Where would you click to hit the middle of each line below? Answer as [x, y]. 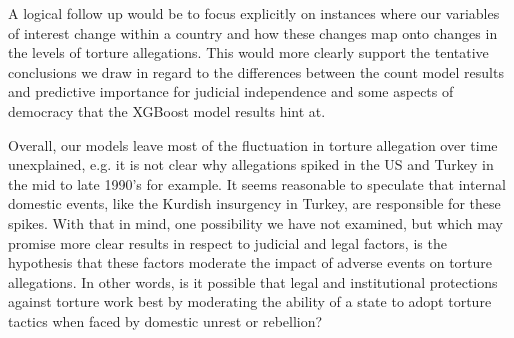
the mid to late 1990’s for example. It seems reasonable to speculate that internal [257, 183]
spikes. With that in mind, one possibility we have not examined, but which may [255, 222]
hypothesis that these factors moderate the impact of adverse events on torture [250, 262]
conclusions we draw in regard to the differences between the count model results [256, 71]
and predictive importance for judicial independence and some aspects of [231, 91]
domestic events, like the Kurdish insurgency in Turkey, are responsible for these [254, 203]
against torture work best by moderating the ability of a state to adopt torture [250, 301]
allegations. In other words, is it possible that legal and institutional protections [253, 281]
